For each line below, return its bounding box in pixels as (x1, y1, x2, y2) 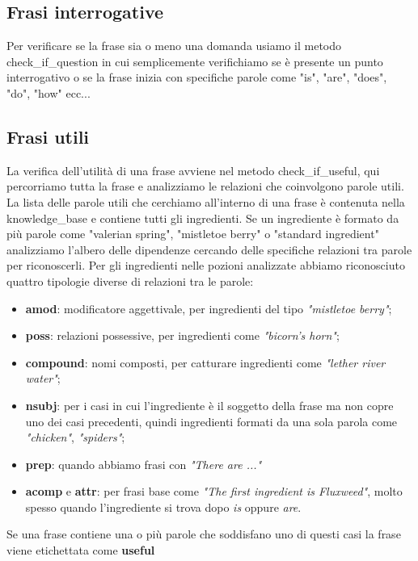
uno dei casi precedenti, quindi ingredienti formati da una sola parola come (25, 412, 398, 429)
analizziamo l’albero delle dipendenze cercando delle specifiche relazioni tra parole (6, 241, 412, 257)
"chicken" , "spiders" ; (25, 429, 125, 446)
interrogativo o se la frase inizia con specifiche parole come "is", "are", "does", (6, 69, 387, 86)
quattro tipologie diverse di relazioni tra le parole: (6, 272, 254, 289)
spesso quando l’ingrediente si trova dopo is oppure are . (25, 498, 302, 515)
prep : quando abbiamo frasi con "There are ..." (25, 455, 262, 472)
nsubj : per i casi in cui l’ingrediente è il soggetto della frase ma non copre (25, 396, 394, 413)
